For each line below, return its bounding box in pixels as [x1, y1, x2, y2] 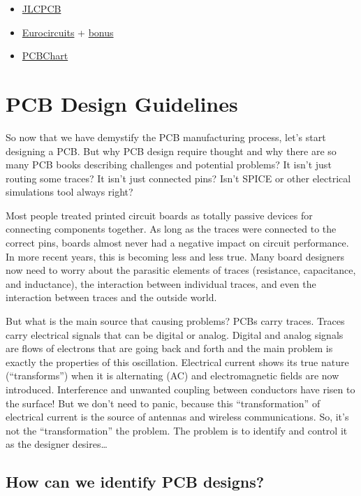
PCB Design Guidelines [6, 89, 238, 117]
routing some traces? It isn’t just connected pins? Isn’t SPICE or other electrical [6, 170, 351, 185]
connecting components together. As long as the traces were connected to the [6, 221, 337, 236]
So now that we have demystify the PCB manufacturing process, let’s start [6, 129, 326, 144]
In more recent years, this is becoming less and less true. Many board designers [6, 249, 345, 263]
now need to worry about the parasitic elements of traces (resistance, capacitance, [6, 263, 356, 277]
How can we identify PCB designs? [6, 471, 265, 493]
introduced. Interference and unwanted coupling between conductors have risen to [6, 382, 355, 396]
